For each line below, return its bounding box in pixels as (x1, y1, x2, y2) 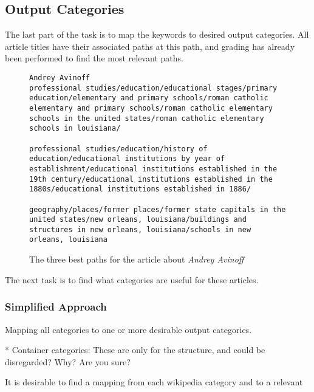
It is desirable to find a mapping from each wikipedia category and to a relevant (5, 376, 303, 388)
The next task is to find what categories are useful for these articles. (5, 273, 259, 286)
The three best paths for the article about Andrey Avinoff (29, 253, 244, 266)
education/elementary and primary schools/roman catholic (29, 94, 268, 103)
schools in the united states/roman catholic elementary (29, 114, 264, 123)
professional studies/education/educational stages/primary (29, 83, 278, 92)
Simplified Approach (5, 299, 107, 314)
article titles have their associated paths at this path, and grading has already (5, 40, 295, 52)
